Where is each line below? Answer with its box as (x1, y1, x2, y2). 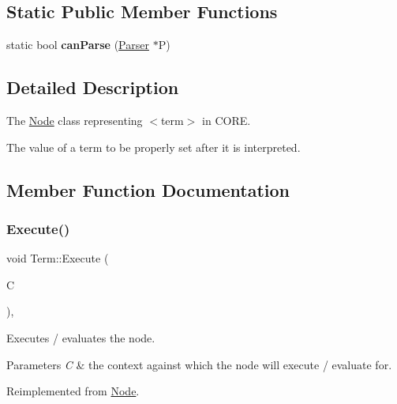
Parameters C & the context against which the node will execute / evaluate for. (6, 356, 392, 372)
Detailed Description (6, 75, 179, 100)
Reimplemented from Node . (6, 383, 140, 399)
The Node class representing (6, 112, 143, 128)
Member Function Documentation (6, 177, 290, 202)
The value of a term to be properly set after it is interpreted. (6, 138, 301, 155)
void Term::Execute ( (6, 250, 109, 266)
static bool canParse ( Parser (6, 36, 149, 53)
